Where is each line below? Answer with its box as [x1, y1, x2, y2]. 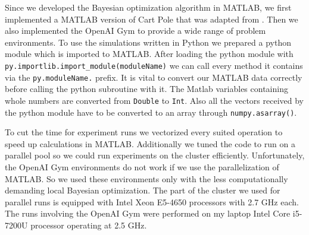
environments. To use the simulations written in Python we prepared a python [5, 36, 291, 48]
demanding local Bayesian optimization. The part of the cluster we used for [5, 184, 280, 196]
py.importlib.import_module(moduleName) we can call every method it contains [5, 59, 303, 71]
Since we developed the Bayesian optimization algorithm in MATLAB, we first [5, 1, 292, 13]
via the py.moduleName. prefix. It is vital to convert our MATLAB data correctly [5, 71, 302, 83]
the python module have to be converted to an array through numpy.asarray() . [5, 106, 297, 118]
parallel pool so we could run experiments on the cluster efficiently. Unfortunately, [5, 149, 305, 161]
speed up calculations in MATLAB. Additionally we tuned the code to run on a [5, 137, 295, 150]
